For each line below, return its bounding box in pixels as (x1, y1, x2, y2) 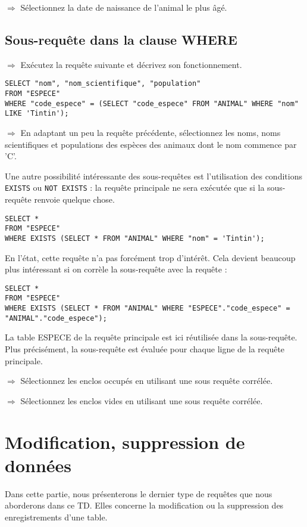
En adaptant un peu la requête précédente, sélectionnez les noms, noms (20, 126, 281, 139)
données (5, 452, 72, 477)
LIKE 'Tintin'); (5, 109, 69, 118)
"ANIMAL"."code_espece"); (5, 314, 107, 323)
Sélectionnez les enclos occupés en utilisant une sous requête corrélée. (20, 374, 273, 387)
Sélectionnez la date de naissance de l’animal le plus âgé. (20, 1, 227, 13)
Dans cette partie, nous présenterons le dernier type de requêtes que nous (5, 487, 272, 500)
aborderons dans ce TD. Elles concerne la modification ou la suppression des (5, 499, 284, 511)
